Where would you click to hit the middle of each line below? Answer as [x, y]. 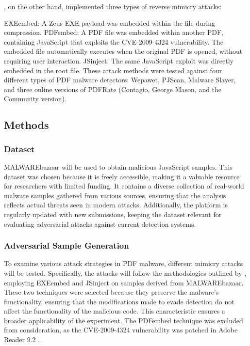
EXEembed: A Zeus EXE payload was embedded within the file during [109, 23]
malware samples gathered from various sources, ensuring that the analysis [115, 195]
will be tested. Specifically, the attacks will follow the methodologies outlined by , [125, 273]
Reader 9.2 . [22, 339]
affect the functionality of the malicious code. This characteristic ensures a [115, 311]
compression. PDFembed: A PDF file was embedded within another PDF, [114, 32]
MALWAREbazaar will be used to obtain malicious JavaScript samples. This [118, 166]
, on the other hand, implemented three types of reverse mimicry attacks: [113, 6]
